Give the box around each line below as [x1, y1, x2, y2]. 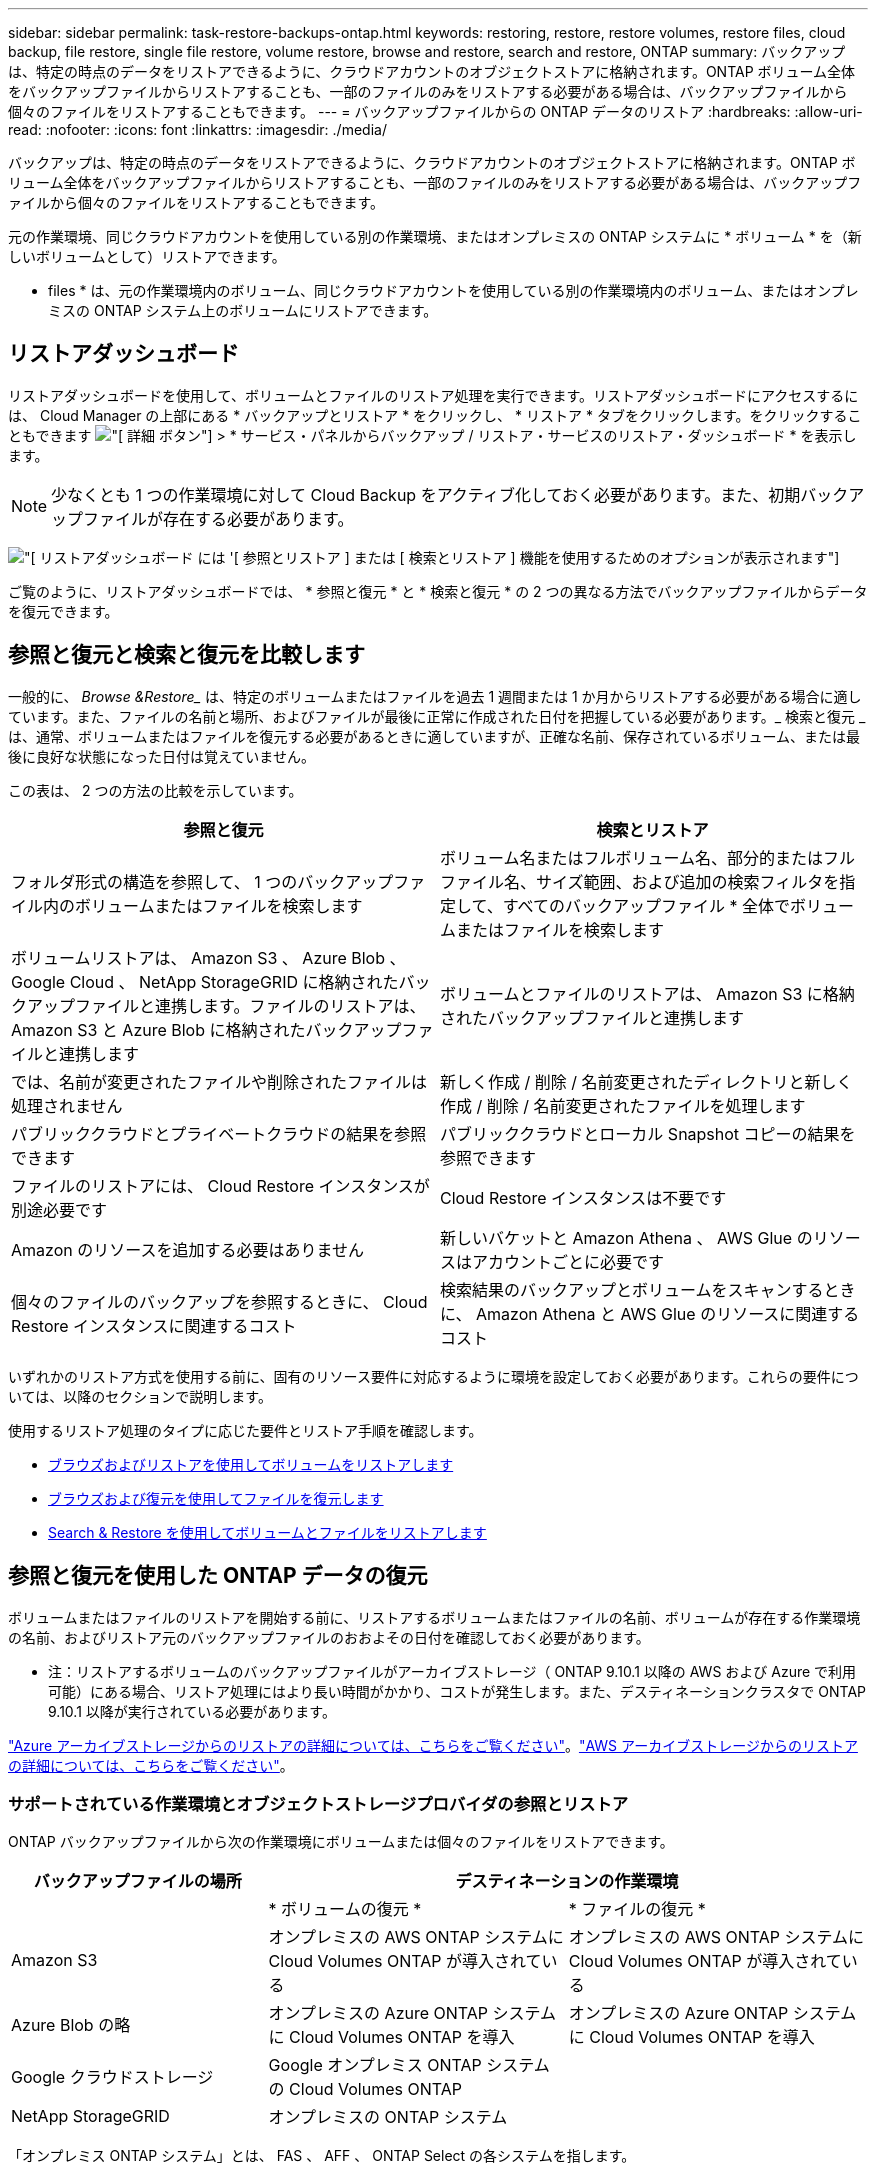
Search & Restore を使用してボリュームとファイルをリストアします [48, 1523, 487, 1541]
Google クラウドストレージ [11, 2067, 214, 2088]
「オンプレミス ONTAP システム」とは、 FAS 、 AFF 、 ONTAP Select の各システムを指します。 [8, 2147, 636, 2165]
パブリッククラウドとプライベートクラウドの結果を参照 [11, 1123, 427, 1144]
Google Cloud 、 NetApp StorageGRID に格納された [11, 971, 399, 992]
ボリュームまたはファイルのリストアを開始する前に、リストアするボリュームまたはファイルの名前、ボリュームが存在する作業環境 [8, 1608, 861, 1626]
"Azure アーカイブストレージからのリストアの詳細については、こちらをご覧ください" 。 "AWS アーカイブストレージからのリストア [8, 1736, 858, 1754]
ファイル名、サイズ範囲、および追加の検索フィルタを [440, 871, 840, 892]
